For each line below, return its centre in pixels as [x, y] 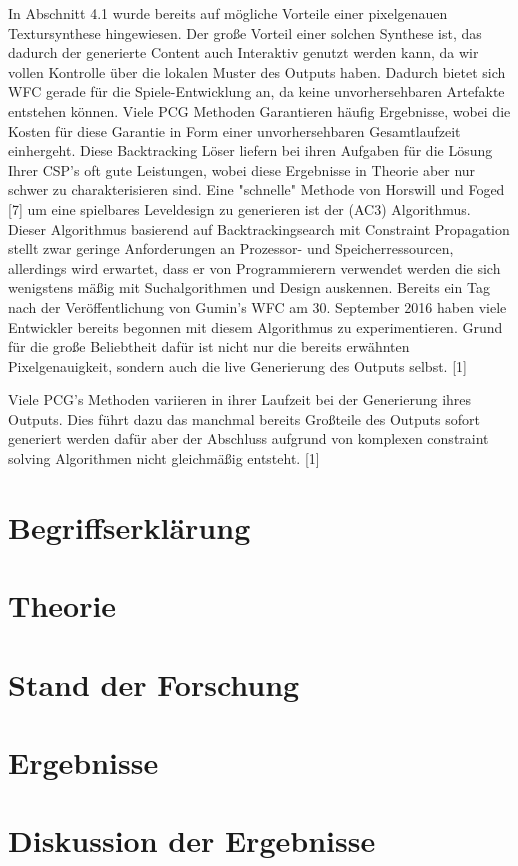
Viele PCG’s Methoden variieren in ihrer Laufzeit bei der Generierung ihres [240, 399]
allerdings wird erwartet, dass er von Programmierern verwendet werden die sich [254, 267]
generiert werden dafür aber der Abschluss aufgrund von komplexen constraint [248, 438]
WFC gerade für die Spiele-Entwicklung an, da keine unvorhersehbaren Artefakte [256, 91]
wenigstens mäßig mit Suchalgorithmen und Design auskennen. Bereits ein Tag [249, 287]
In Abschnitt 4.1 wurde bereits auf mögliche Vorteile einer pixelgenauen [228, 13]
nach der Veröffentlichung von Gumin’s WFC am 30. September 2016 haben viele [257, 306]
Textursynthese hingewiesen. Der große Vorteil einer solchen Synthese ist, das [245, 32]
